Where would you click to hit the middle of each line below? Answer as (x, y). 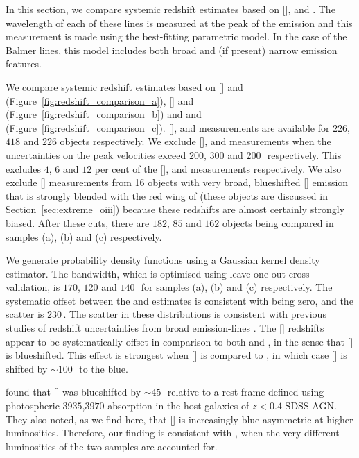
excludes (24, 168)
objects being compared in (278, 222)
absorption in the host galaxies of (178, 406)
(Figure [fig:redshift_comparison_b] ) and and (104, 114)
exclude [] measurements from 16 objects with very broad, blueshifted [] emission (177, 182)
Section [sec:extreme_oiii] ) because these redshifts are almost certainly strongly (175, 209)
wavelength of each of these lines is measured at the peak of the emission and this (179, 23)
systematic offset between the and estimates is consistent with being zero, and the (179, 300)
